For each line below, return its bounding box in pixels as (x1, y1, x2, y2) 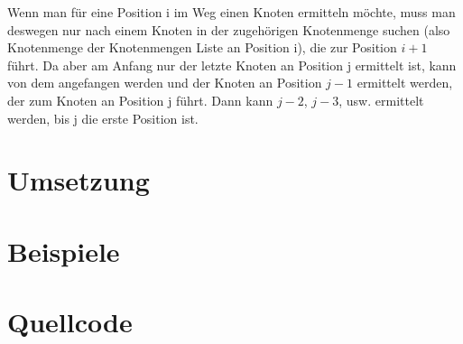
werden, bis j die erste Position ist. (7, 108, 199, 127)
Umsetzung (7, 162, 150, 199)
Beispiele (7, 232, 120, 269)
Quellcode (7, 303, 133, 340)
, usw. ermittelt (338, 90, 424, 109)
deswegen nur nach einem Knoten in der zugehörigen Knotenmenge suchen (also (7, 20, 450, 39)
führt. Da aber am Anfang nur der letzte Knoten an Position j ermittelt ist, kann (7, 55, 457, 74)
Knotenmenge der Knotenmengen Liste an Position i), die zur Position (7, 38, 397, 57)
